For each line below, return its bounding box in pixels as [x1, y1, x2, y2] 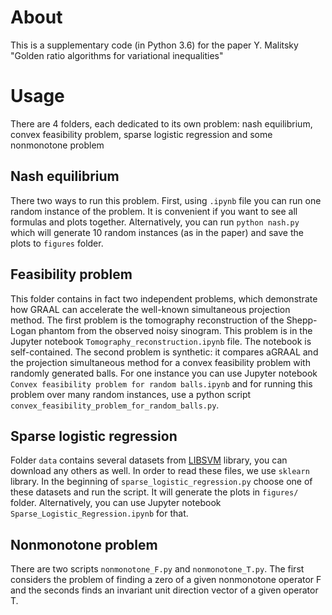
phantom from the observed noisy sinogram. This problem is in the [38, 324, 313, 336]
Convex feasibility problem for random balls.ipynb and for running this [10, 377, 313, 390]
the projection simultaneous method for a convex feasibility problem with [10, 356, 311, 368]
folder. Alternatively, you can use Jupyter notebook [10, 497, 222, 509]
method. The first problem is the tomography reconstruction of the [10, 314, 285, 326]
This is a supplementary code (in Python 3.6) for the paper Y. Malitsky [10, 39, 299, 51]
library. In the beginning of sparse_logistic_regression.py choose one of [10, 476, 313, 488]
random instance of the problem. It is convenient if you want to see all [10, 205, 298, 217]
